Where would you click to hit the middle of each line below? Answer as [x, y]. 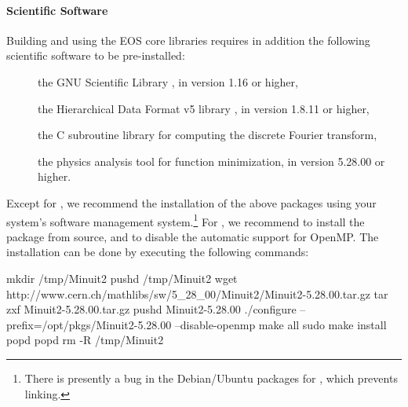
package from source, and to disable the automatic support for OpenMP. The [193, 236]
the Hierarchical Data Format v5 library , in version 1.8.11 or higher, [204, 108]
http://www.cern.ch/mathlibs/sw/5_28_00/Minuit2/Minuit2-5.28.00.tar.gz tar [197, 293]
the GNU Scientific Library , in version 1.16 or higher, [168, 81]
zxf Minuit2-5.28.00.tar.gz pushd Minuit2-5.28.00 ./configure [151, 309]
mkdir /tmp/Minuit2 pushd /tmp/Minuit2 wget [122, 278]
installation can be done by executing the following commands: [158, 252]
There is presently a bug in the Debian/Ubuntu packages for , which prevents [211, 378]
